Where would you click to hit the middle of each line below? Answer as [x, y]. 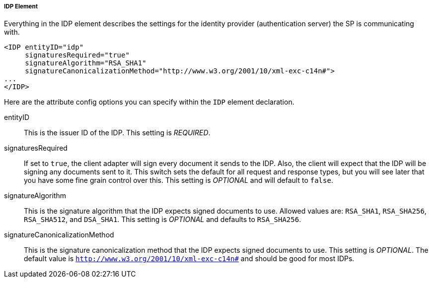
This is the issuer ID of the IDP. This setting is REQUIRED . [117, 133]
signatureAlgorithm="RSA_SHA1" [86, 63]
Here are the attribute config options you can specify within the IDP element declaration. [149, 102]
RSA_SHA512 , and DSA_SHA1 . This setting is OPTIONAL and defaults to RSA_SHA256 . [163, 220]
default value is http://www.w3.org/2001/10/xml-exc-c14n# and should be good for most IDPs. [189, 259]
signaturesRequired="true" [77, 55]
